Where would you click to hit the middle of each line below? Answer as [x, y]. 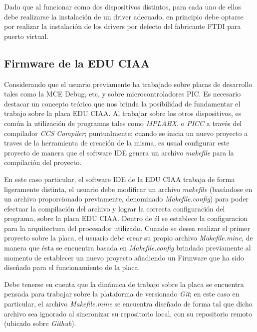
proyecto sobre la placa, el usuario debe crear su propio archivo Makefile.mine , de [128, 238]
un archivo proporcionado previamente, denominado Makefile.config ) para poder [126, 199]
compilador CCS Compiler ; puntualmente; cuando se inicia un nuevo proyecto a [126, 133]
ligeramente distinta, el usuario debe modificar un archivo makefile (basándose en [128, 189]
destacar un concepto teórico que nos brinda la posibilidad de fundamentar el [122, 103]
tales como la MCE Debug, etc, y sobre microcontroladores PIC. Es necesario [123, 94]
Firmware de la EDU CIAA [77, 63]
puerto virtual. [26, 36]
